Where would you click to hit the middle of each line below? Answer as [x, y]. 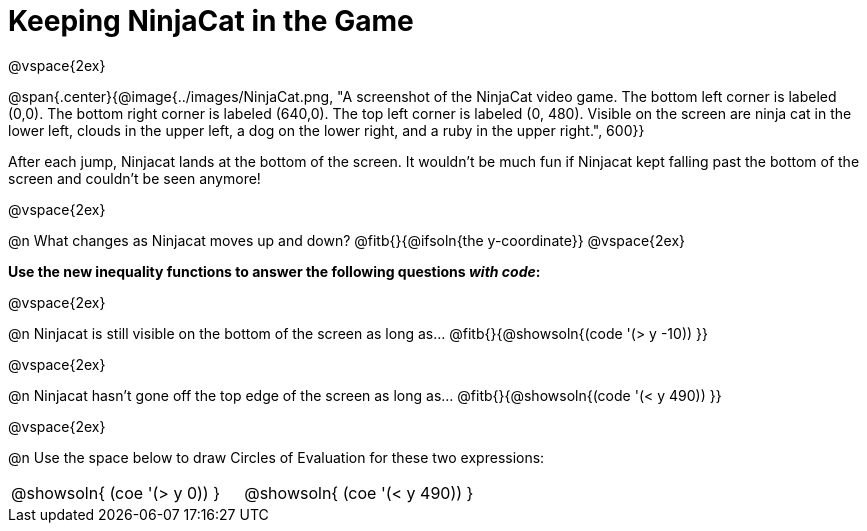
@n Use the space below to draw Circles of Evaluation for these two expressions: [276, 457]
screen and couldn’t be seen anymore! [134, 178]
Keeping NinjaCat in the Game [211, 21]
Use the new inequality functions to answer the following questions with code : [274, 271]
